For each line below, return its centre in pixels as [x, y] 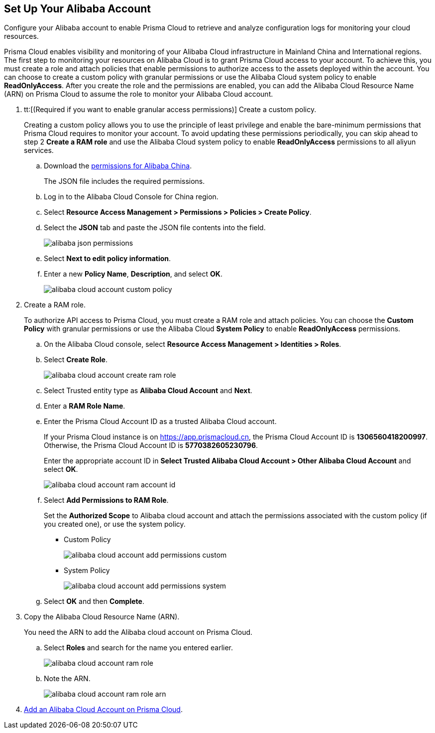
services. [39, 150]
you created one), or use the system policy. [115, 524]
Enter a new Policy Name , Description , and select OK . [133, 274]
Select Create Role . [76, 360]
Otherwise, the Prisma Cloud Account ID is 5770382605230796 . [151, 445]
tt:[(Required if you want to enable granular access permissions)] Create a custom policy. [170, 110]
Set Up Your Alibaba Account [77, 9]
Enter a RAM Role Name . [85, 406]
